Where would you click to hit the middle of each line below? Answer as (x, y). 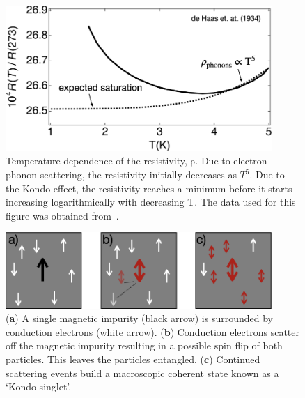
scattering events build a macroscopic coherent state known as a (142, 373)
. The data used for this (245, 202)
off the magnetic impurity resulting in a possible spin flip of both (144, 345)
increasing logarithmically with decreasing (95, 202)
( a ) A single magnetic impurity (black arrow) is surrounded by (139, 318)
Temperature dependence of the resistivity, (96, 161)
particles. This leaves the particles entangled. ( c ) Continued (133, 359)
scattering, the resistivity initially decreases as (138, 174)
